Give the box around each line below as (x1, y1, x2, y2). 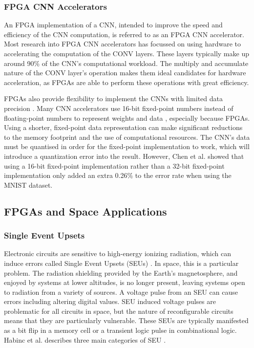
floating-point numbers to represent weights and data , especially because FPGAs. (4, 112, 250, 123)
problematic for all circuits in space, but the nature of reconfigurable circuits (4, 305, 233, 316)
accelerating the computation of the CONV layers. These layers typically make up (4, 48, 249, 58)
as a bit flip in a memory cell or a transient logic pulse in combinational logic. (4, 325, 237, 335)
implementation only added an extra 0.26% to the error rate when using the (4, 170, 232, 180)
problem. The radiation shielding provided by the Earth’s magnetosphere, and (4, 267, 238, 278)
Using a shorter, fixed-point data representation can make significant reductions (4, 122, 243, 132)
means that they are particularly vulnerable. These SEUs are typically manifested (4, 315, 249, 326)
